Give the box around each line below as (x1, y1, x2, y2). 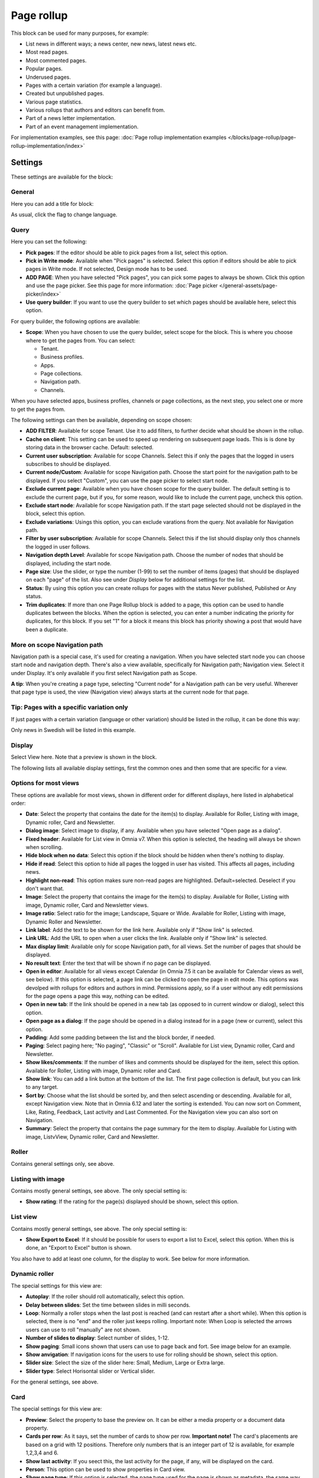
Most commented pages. (25, 57, 87, 64)
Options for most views (11, 779, 80, 787)
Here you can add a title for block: (11, 200, 94, 207)
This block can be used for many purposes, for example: (11, 30, 149, 37)
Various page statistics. (25, 98, 83, 105)
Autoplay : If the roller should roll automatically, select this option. (25, 1293, 185, 1300)
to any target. (25, 1084, 58, 1091)
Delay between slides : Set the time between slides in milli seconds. (25, 1301, 191, 1308)
